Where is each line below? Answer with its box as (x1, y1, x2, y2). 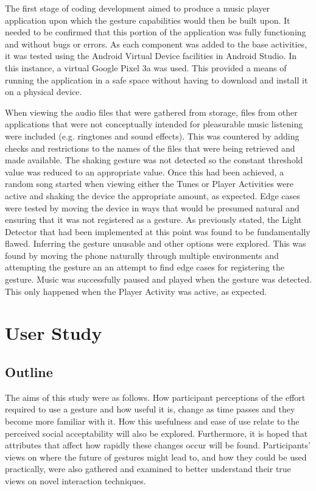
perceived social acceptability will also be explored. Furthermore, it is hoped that (5, 426, 308, 439)
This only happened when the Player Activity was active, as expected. (5, 284, 267, 297)
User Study (5, 320, 102, 345)
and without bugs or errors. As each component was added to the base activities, (5, 37, 307, 50)
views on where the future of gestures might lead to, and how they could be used (5, 450, 307, 463)
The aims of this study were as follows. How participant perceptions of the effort (5, 390, 306, 403)
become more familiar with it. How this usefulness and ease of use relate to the (5, 415, 300, 428)
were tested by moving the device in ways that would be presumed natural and (5, 201, 300, 214)
